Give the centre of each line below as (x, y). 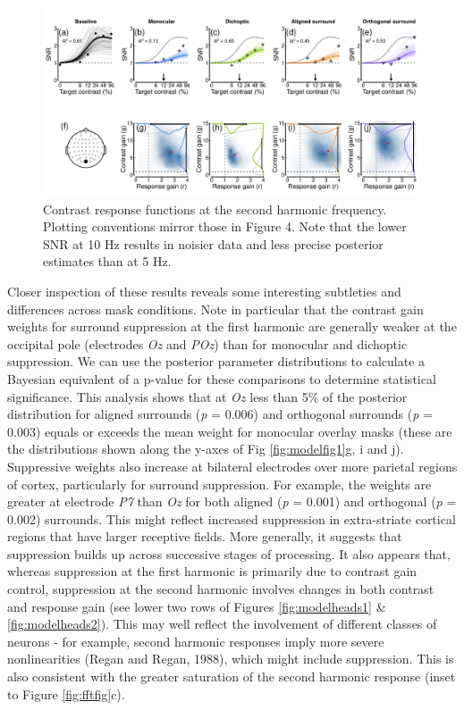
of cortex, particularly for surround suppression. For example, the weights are (219, 484)
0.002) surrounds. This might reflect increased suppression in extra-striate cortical (232, 518)
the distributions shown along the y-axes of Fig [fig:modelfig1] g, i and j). (206, 449)
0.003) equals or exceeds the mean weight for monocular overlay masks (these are (230, 431)
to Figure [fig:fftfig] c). (66, 693)
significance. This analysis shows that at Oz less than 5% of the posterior (207, 396)
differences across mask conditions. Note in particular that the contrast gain (215, 309)
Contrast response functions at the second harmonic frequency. (215, 209)
